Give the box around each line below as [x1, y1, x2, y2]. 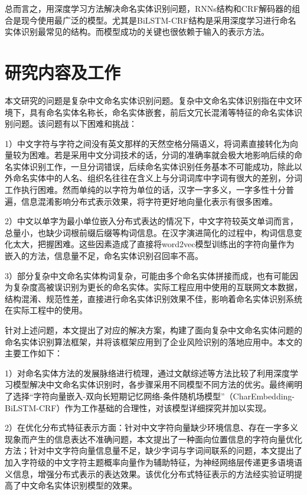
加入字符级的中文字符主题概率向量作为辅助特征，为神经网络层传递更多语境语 [5, 455, 302, 468]
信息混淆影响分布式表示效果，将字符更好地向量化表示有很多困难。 [21, 195, 277, 207]
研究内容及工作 [5, 60, 121, 84]
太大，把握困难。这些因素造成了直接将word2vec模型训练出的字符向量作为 [12, 238, 295, 250]
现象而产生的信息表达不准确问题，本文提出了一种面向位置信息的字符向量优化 [5, 432, 302, 445]
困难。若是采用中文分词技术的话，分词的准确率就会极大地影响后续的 [29, 149, 294, 161]
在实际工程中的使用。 [5, 304, 87, 316]
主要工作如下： [5, 347, 63, 359]
